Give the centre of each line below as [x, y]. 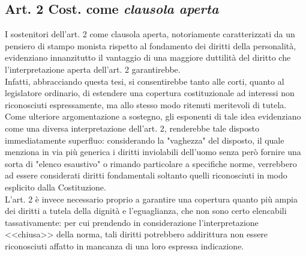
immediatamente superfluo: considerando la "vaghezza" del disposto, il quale [145, 140]
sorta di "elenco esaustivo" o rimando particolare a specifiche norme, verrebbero [151, 163]
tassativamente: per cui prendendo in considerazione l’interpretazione [132, 222]
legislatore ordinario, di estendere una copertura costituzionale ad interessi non [150, 93]
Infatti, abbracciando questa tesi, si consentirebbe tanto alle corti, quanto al [145, 81]
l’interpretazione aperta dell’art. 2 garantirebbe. [93, 69]
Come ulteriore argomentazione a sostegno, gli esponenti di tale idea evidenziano [153, 116]
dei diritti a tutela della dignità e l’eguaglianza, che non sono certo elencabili [146, 211]
